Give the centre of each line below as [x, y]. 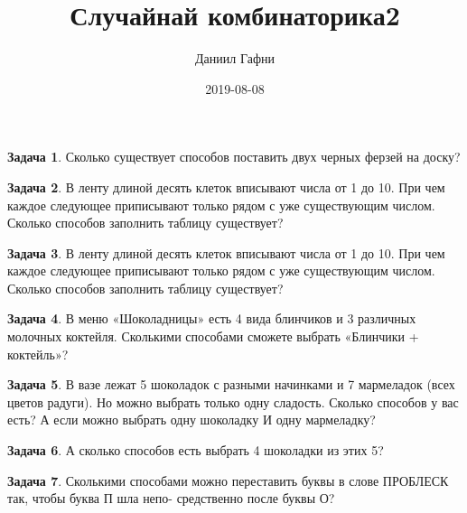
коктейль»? [38, 354]
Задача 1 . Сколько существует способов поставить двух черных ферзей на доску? [234, 157]
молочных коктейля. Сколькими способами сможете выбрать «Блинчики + [213, 336]
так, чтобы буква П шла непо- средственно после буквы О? [171, 498]
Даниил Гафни [235, 58]
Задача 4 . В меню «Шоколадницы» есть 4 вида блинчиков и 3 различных [212, 318]
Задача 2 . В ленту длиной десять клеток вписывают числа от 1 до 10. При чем [226, 187]
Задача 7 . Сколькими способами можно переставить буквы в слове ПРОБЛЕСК [228, 480]
